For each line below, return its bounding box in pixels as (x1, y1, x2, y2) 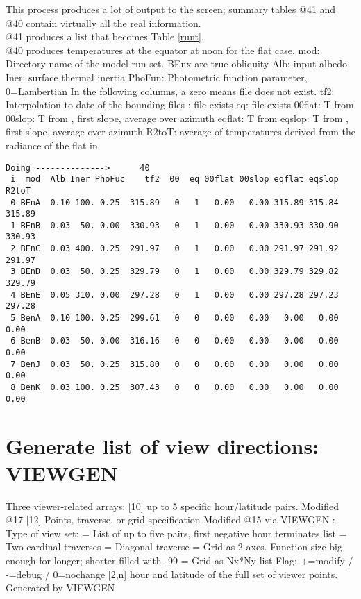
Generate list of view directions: (6, 431, 319, 459)
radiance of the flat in (6, 137, 98, 152)
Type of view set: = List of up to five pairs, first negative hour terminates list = (6, 525, 347, 540)
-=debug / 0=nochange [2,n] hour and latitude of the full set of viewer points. (6, 566, 338, 581)
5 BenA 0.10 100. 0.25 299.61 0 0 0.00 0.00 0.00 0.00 (10, 313, 339, 323)
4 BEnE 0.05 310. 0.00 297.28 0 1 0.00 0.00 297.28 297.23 (10, 289, 339, 300)
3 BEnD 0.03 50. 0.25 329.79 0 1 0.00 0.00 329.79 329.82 (10, 267, 339, 277)
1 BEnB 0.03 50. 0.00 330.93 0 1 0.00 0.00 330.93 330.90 (10, 220, 339, 230)
